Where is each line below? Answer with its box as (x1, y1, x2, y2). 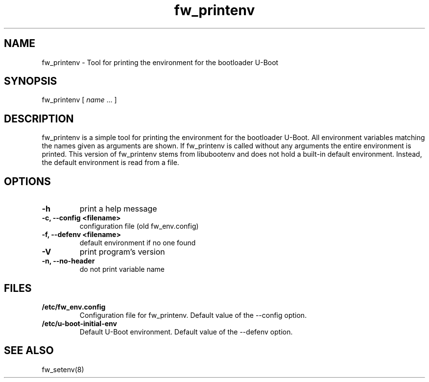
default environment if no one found (79, 239, 196, 247)
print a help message (79, 204, 157, 214)
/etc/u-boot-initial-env (42, 319, 117, 328)
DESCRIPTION (4, 112, 74, 125)
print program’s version (79, 247, 165, 257)
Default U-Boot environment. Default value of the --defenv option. (79, 327, 293, 336)
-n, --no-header (42, 257, 95, 265)
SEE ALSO (4, 344, 54, 357)
